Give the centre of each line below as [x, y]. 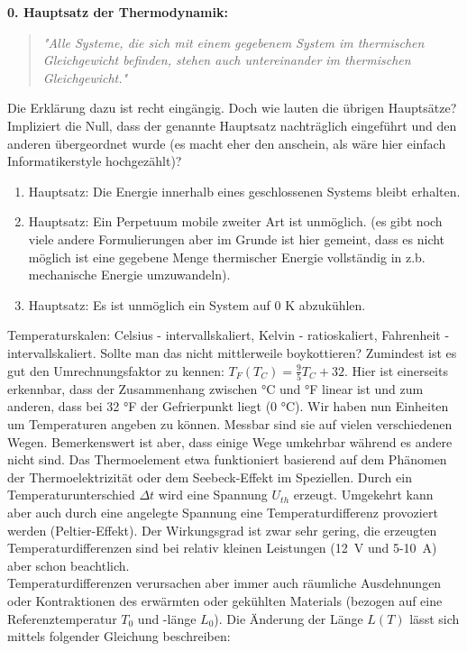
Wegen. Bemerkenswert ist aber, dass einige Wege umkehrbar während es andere [230, 441]
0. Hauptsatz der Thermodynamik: [118, 12]
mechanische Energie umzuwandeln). [129, 275]
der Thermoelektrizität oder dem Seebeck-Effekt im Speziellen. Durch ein [210, 477]
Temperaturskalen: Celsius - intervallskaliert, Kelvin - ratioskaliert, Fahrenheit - [229, 335]
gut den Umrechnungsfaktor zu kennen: [116, 370]
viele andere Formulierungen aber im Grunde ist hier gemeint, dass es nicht [237, 238]
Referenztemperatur [62, 618]
